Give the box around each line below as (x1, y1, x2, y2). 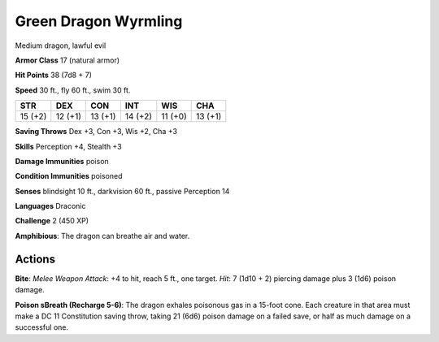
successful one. (15, 323, 69, 332)
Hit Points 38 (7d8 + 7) (15, 70, 93, 80)
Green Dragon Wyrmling (15, 12, 183, 30)
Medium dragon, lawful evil (15, 41, 106, 50)
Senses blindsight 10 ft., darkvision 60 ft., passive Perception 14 (15, 186, 230, 196)
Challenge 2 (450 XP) (15, 216, 89, 226)
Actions (15, 252, 56, 266)
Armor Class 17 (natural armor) (15, 55, 120, 65)
